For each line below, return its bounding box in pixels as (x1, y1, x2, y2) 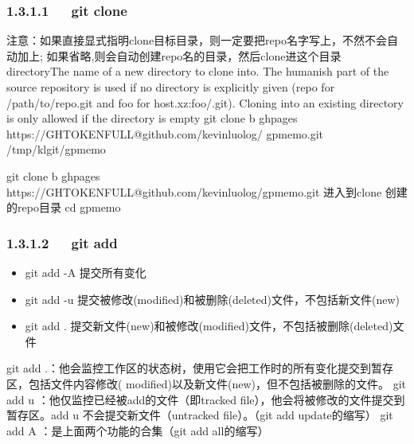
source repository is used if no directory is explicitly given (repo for (6, 79, 335, 95)
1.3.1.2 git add (6, 232, 118, 252)
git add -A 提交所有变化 (25, 263, 146, 280)
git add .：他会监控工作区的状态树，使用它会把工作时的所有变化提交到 (6, 360, 372, 376)
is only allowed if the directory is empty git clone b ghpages (6, 110, 298, 127)
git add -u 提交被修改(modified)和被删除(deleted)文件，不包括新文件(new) (25, 290, 400, 307)
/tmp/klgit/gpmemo (6, 141, 106, 158)
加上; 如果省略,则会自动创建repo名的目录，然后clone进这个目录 (17, 47, 342, 64)
